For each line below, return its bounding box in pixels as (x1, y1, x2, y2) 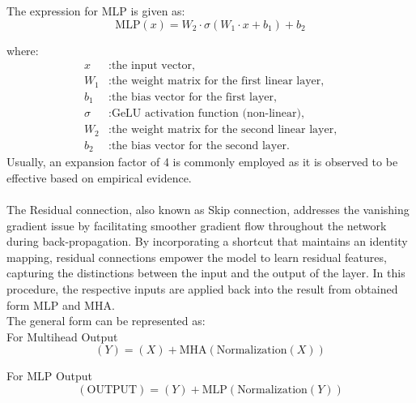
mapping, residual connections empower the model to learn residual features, (6, 248, 387, 265)
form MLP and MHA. (6, 296, 115, 313)
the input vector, (111, 60, 195, 72)
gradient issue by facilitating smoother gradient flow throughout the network (6, 217, 387, 234)
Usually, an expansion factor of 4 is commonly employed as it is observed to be (6, 153, 398, 170)
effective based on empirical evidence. (6, 169, 192, 186)
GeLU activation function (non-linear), (111, 108, 304, 120)
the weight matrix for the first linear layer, (111, 75, 325, 88)
